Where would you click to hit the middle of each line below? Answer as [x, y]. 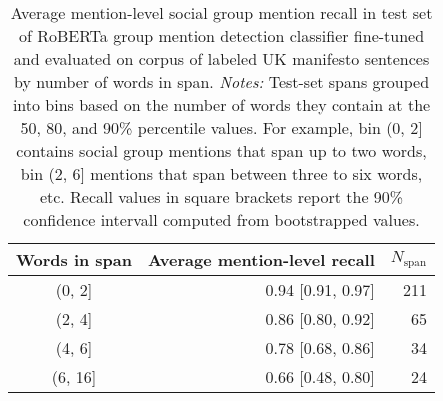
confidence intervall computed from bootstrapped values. [221, 219]
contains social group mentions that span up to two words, [221, 150]
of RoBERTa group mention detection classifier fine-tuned [221, 35]
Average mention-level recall [261, 259]
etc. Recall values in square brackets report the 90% [221, 196]
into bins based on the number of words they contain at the [221, 104]
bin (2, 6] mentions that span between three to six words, [221, 173]
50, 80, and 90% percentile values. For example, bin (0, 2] [221, 127]
